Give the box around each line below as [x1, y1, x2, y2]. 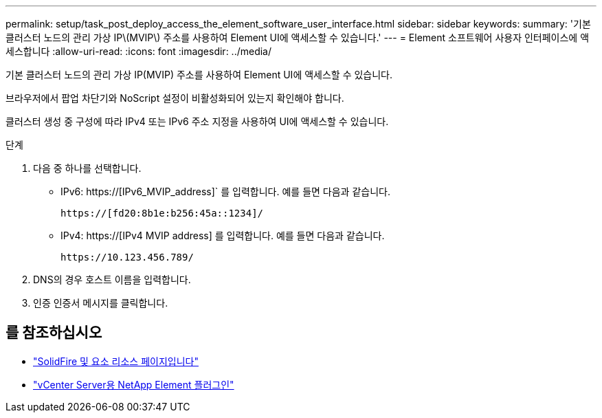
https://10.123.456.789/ [60, 252, 194, 263]
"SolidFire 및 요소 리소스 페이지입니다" [33, 355, 199, 367]
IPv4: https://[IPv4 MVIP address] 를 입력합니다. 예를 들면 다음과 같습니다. [60, 230, 385, 241]
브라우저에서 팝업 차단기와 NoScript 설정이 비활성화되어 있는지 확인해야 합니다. [5, 92, 344, 104]
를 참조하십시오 [5, 324, 102, 342]
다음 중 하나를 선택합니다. [33, 162, 142, 174]
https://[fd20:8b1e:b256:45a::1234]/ [60, 208, 264, 219]
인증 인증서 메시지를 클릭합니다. [33, 297, 168, 309]
